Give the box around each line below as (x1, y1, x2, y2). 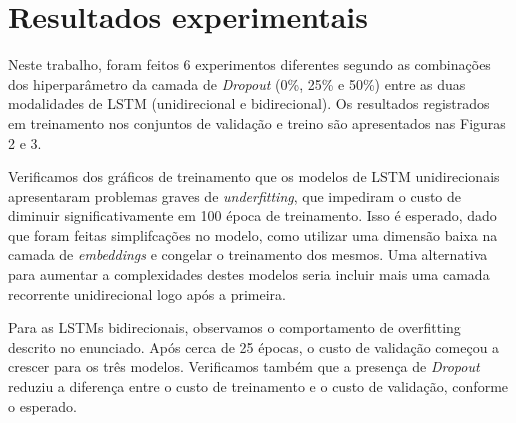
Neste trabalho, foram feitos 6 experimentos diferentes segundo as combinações (8, 54, 491, 75)
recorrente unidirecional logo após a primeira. (8, 283, 286, 304)
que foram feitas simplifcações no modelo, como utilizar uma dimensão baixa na (8, 224, 498, 245)
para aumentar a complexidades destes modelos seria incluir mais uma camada (8, 264, 490, 285)
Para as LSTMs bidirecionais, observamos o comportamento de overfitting (8, 317, 461, 338)
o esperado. (8, 395, 77, 416)
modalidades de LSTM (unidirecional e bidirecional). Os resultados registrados (8, 93, 490, 114)
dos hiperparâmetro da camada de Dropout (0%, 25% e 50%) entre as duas (8, 73, 466, 94)
